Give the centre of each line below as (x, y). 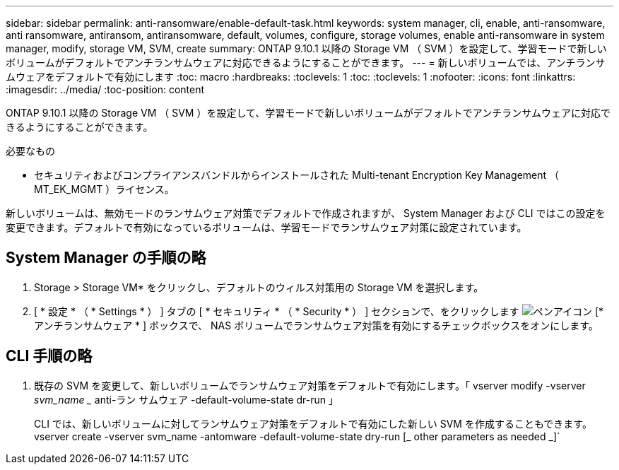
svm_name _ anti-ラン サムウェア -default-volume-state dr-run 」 (187, 399)
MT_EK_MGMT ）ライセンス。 (104, 189)
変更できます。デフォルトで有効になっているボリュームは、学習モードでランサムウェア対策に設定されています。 (266, 227)
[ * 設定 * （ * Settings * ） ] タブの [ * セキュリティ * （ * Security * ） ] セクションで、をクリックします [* (319, 311)
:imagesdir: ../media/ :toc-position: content (105, 89)
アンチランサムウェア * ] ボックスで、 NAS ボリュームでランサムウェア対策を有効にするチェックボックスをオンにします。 (316, 325)
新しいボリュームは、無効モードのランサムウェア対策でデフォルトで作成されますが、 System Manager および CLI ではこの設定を (306, 213)
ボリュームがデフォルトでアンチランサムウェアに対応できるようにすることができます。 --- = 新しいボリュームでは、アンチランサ (306, 63)
